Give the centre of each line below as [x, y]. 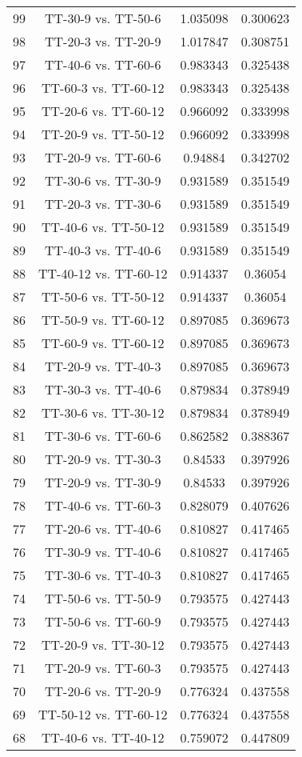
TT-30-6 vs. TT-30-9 [103, 180]
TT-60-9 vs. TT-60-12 [103, 343]
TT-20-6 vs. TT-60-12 [103, 111]
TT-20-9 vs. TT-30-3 [103, 459]
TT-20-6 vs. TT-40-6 [103, 529]
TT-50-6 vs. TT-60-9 [103, 621]
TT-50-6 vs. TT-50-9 [103, 598]
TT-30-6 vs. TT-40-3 [103, 575]
